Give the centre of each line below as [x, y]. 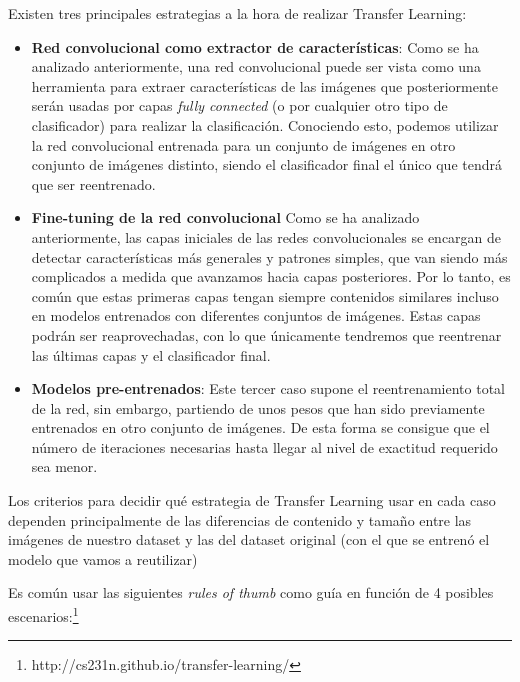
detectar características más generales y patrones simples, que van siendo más [269, 256]
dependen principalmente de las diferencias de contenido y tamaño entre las [240, 519]
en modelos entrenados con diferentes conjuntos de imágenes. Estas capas [256, 315]
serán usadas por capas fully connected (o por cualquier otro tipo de [239, 105]
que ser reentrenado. [93, 183]
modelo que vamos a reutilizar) [103, 558]
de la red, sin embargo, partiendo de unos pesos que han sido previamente [258, 407]
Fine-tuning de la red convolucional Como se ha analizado [225, 217]
